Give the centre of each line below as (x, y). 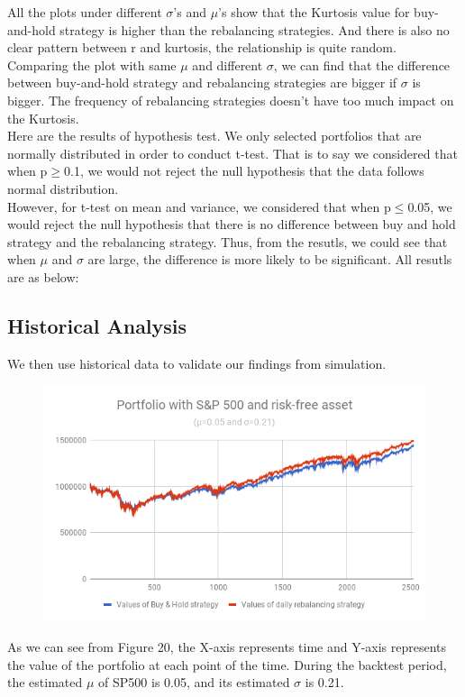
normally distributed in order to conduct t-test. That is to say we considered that (232, 153)
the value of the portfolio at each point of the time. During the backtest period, (227, 664)
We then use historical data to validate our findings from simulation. (197, 363)
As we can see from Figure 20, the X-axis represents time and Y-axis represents (227, 647)
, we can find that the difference (362, 64)
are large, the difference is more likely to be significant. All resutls (270, 259)
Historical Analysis (97, 325)
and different (228, 64)
